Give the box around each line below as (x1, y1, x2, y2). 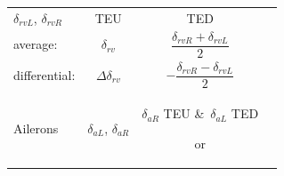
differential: (13, 65, 76, 84)
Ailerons (13, 119, 59, 138)
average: (13, 35, 58, 53)
